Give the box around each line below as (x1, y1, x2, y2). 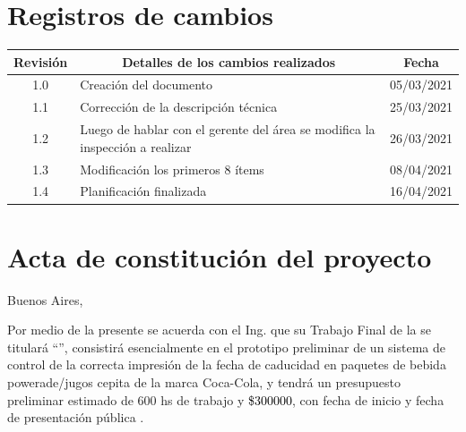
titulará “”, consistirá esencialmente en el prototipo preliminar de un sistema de (7, 337, 446, 356)
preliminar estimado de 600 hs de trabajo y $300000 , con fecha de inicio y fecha (7, 390, 444, 409)
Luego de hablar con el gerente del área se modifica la (80, 120, 375, 139)
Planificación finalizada (80, 182, 207, 200)
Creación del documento (80, 75, 213, 94)
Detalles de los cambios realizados (122, 52, 336, 71)
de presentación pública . (7, 408, 144, 427)
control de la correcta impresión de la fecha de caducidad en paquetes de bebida (7, 355, 446, 374)
